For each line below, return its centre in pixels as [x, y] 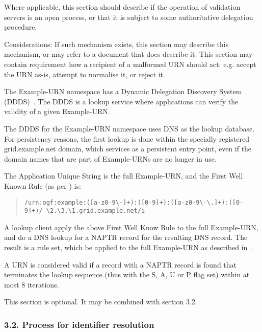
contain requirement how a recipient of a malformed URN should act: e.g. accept [130, 64]
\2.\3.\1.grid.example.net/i [96, 211]
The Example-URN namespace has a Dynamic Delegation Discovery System [123, 91]
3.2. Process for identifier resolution [79, 324]
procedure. [21, 27]
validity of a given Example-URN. [57, 111]
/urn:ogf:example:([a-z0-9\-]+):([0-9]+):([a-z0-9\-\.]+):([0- [134, 202]
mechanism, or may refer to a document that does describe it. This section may [128, 54]
